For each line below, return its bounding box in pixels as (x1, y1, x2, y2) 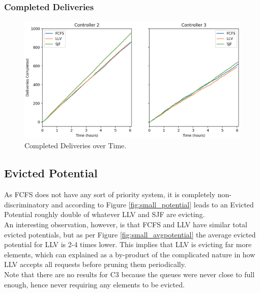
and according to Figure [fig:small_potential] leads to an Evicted (51, 199, 254, 209)
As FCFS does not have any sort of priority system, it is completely (4, 189, 216, 200)
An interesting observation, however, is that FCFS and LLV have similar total (4, 219, 248, 230)
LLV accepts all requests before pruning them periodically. (4, 259, 186, 270)
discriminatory (4, 199, 49, 209)
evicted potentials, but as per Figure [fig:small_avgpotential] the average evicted (4, 229, 256, 239)
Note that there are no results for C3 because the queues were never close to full (4, 269, 255, 279)
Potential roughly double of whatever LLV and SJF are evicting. (4, 209, 205, 220)
